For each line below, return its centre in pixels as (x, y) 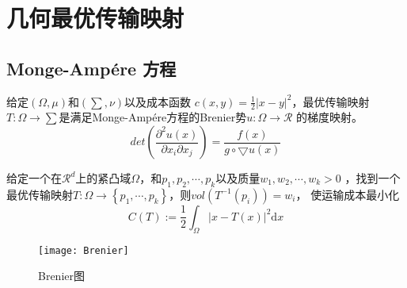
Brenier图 (61, 276)
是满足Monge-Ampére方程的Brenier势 (153, 117)
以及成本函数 (158, 101)
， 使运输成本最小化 (348, 194)
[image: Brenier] (84, 250)
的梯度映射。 (330, 117)
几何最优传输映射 (95, 18)
